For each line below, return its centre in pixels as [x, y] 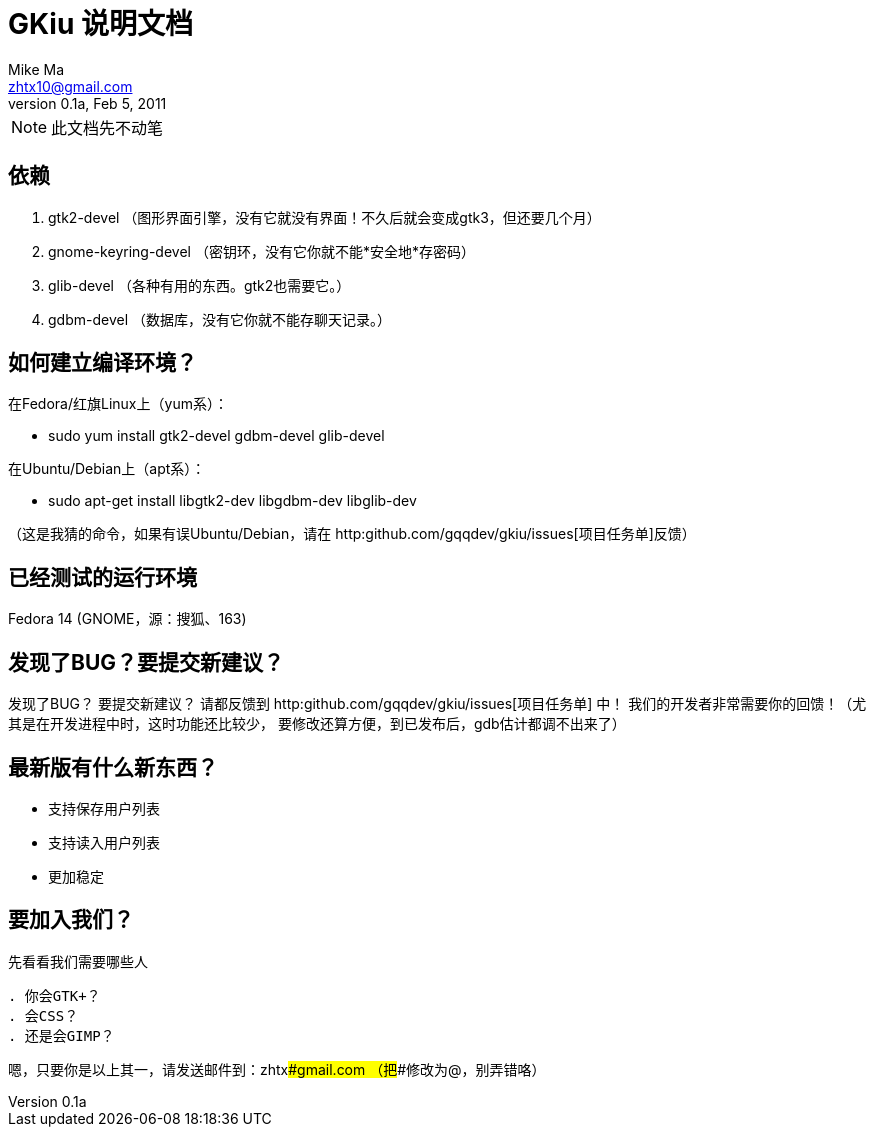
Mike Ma [36, 69]
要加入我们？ [71, 920]
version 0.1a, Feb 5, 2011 [87, 103]
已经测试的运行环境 [102, 577]
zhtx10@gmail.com [70, 86]
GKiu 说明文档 [101, 24]
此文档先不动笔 [107, 127]
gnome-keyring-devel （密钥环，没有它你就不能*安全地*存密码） [261, 251]
